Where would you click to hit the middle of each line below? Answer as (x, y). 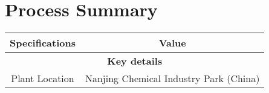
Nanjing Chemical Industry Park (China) (172, 79)
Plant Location (43, 79)
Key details (135, 61)
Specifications (43, 43)
